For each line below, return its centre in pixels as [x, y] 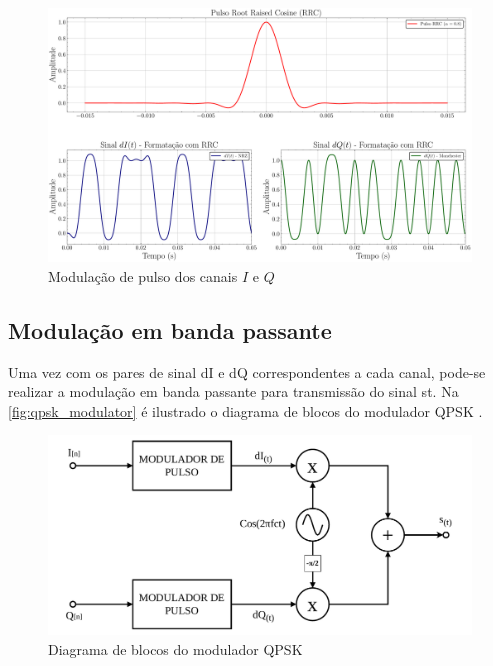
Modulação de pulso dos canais [143, 275]
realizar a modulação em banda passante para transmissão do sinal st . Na [233, 391]
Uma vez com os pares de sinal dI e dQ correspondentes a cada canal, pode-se [247, 371]
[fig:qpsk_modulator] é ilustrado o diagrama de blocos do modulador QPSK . [245, 410]
